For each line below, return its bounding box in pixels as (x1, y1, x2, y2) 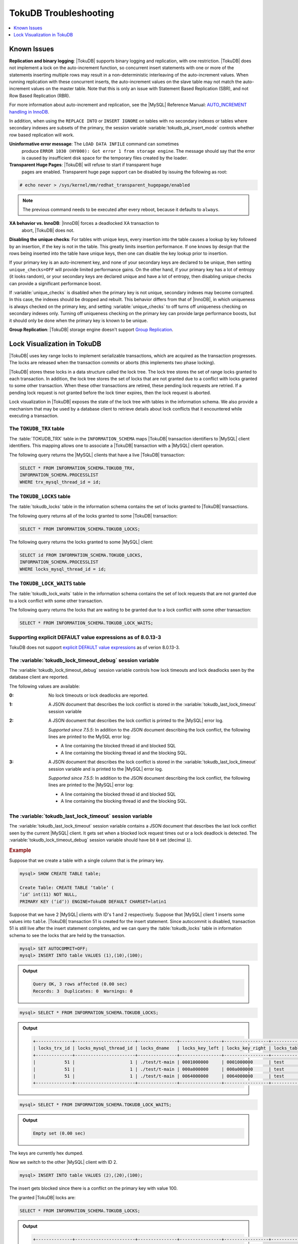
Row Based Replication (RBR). (9, 93, 71, 99)
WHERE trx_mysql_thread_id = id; (19, 479, 101, 485)
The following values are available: (9, 683, 80, 689)
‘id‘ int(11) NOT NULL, (19, 892, 78, 898)
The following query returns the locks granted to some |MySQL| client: (9, 539, 153, 545)
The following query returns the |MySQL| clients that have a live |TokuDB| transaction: (9, 452, 185, 458)
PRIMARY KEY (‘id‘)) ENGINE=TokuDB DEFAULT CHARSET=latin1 (19, 899, 166, 904)
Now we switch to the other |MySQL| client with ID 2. (9, 1159, 118, 1165)
